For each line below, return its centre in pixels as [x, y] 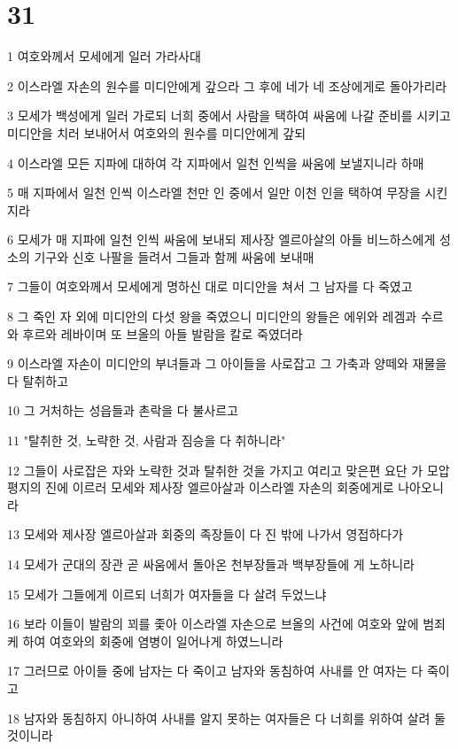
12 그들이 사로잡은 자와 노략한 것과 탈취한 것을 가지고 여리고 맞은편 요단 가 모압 [229, 470]
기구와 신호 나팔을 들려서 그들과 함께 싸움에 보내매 [174, 256]
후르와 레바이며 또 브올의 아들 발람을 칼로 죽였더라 [163, 333]
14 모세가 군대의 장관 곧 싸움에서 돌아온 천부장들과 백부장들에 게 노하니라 [211, 564]
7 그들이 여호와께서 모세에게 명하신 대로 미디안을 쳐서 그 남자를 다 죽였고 [210, 286]
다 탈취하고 [38, 380]
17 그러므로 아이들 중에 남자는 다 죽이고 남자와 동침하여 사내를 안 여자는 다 [215, 671]
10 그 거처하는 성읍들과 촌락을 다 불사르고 [123, 410]
